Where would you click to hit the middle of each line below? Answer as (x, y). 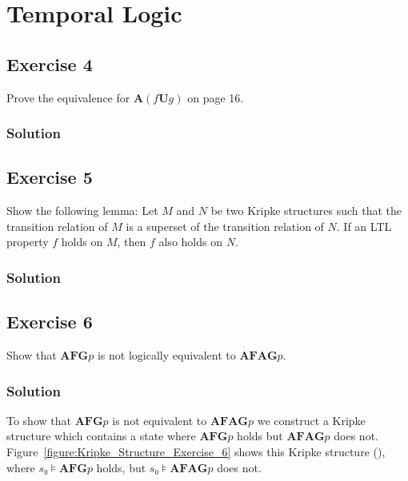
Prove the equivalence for (68, 97)
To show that (39, 420)
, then (132, 242)
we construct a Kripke (311, 420)
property (28, 242)
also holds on (190, 242)
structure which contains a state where (101, 436)
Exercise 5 (50, 177)
